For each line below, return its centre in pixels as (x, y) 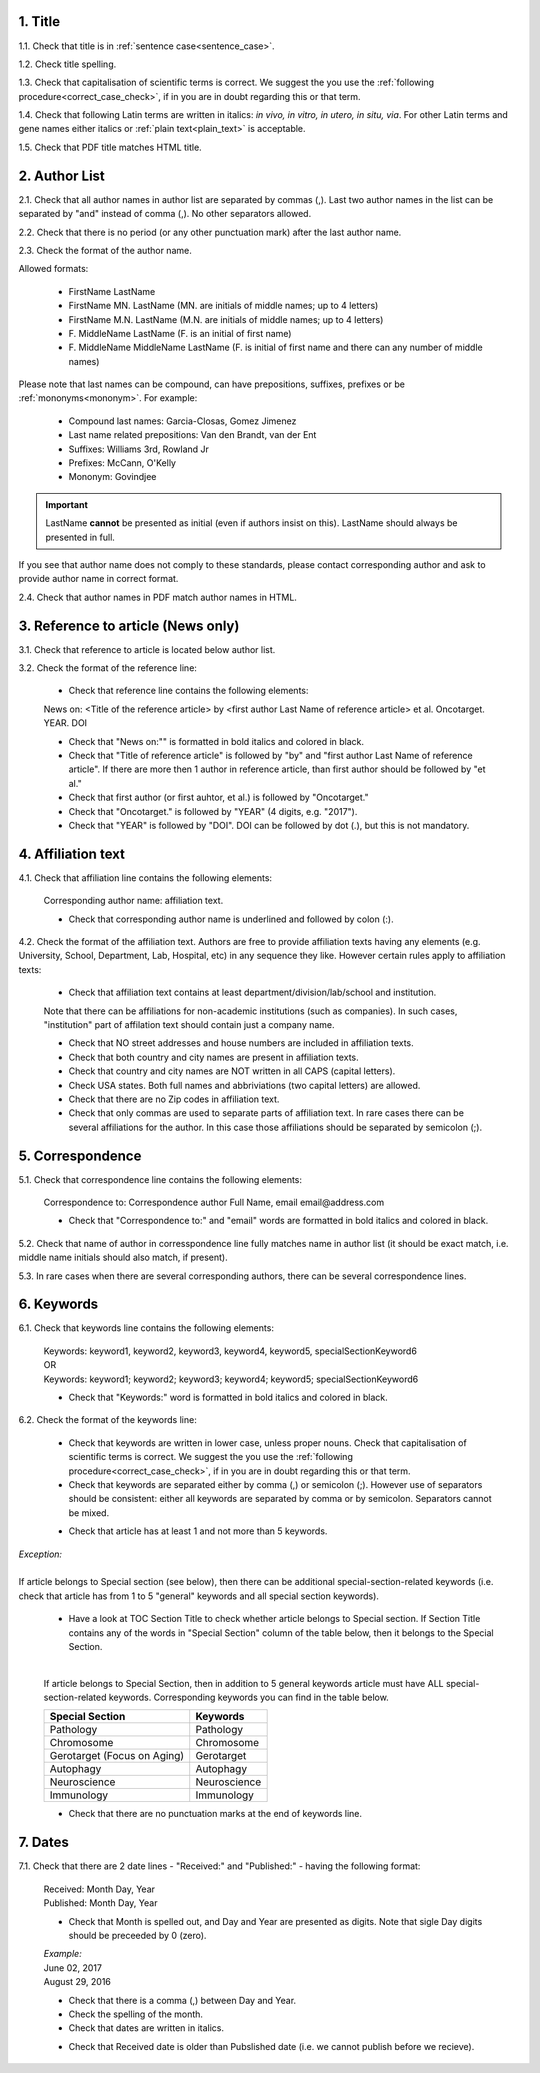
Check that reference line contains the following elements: (188, 691)
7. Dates (44, 1842)
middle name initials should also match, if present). (123, 1257)
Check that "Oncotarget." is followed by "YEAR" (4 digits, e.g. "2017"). (213, 811)
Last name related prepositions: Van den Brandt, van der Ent (192, 435)
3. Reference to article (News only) (129, 625)
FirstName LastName (112, 291)
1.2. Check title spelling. (67, 64)
